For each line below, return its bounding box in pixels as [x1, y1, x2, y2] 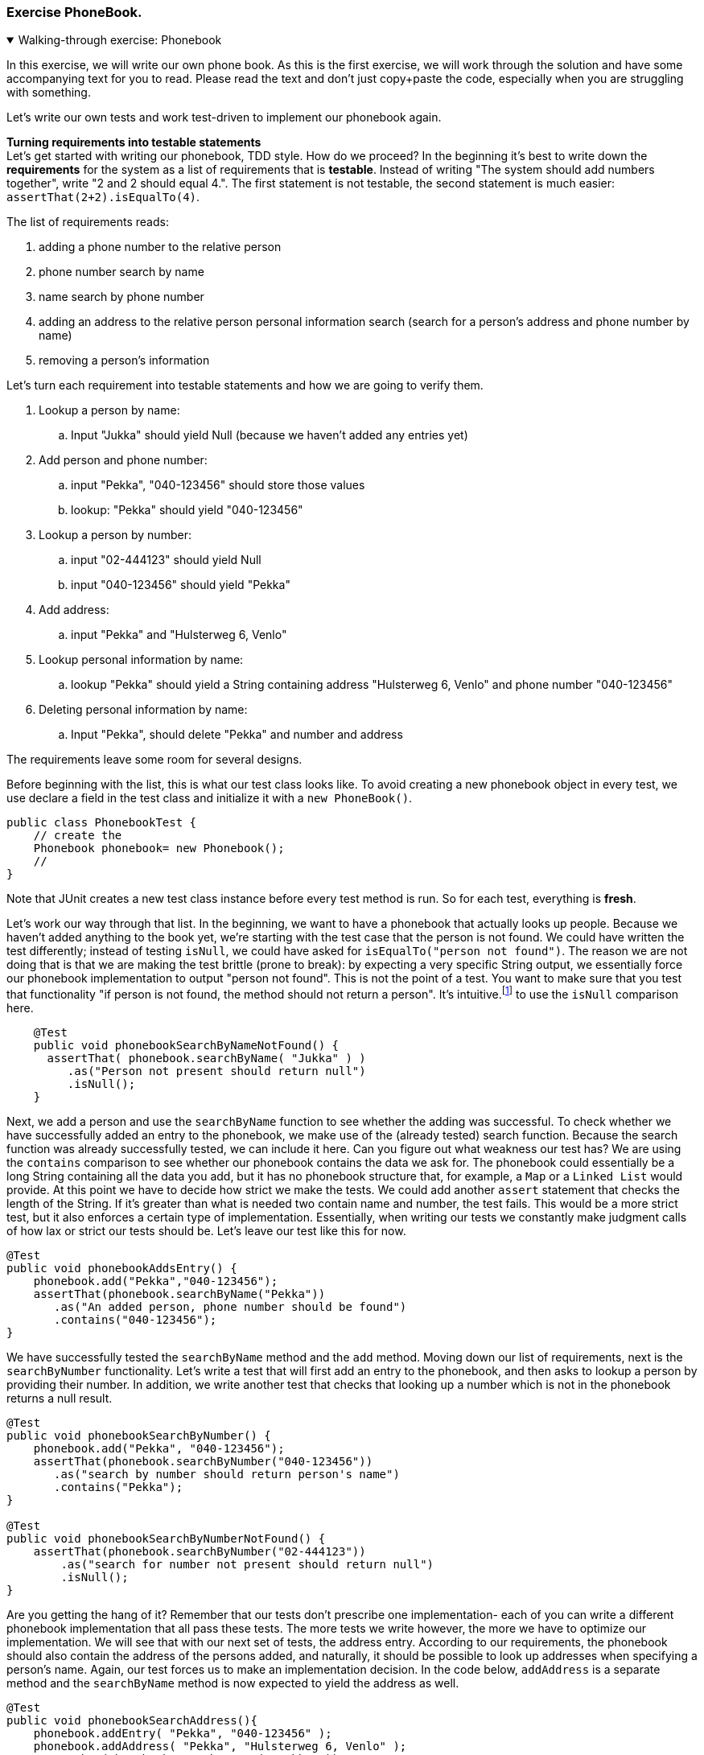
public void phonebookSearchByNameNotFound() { [33, 1039, 340, 1053]
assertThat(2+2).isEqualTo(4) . [6, 190, 200, 204]
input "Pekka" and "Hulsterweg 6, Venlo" [71, 628, 287, 642]
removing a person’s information [39, 353, 210, 368]
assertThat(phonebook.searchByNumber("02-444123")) [33, 1545, 366, 1559]
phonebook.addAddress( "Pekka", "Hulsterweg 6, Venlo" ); [33, 1740, 407, 1753]
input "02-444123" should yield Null [71, 553, 261, 567]
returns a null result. [6, 1391, 113, 1406]
